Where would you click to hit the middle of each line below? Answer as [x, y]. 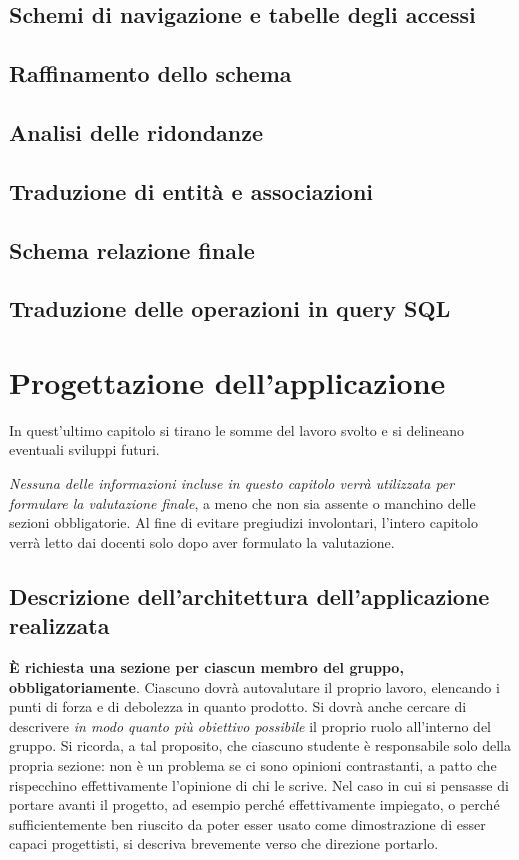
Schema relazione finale [132, 249]
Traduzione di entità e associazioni [191, 190]
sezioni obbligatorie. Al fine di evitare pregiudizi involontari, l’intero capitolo [243, 522]
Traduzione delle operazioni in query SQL [230, 308]
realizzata [59, 625]
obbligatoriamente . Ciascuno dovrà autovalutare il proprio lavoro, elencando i [254, 686]
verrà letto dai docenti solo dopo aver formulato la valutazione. [202, 541]
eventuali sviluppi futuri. [84, 449]
